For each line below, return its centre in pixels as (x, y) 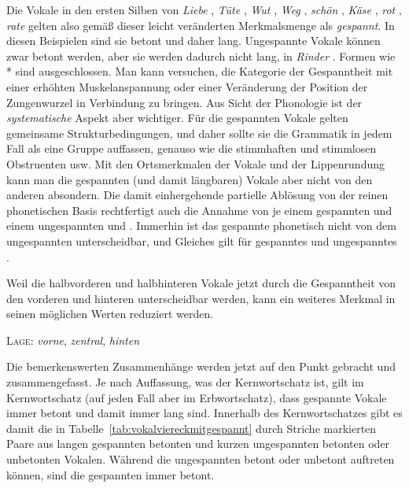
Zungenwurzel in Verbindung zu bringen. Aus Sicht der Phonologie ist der (184, 102)
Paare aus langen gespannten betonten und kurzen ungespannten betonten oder (198, 444)
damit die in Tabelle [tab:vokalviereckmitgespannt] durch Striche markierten (192, 428)
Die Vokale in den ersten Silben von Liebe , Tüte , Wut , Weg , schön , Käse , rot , (204, 9)
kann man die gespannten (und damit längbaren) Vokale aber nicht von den (190, 179)
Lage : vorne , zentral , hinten (73, 340)
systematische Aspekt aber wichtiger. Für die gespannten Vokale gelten (177, 118)
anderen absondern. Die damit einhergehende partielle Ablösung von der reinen (197, 195)
